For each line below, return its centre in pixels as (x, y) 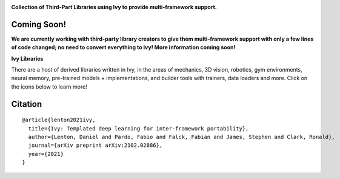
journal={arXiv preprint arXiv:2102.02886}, (95, 145)
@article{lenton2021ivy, (59, 120)
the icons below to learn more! (49, 86)
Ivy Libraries (27, 58)
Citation (27, 104)
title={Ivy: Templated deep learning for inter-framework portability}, (138, 128)
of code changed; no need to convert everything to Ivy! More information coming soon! (123, 47)
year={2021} (46, 154)
